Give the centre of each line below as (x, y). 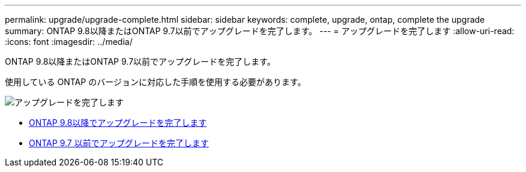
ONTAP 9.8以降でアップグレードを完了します (118, 123)
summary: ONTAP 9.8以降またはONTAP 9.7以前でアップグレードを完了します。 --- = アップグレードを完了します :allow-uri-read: (260, 31)
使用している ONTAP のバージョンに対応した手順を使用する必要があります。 (156, 82)
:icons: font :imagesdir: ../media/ (69, 42)
